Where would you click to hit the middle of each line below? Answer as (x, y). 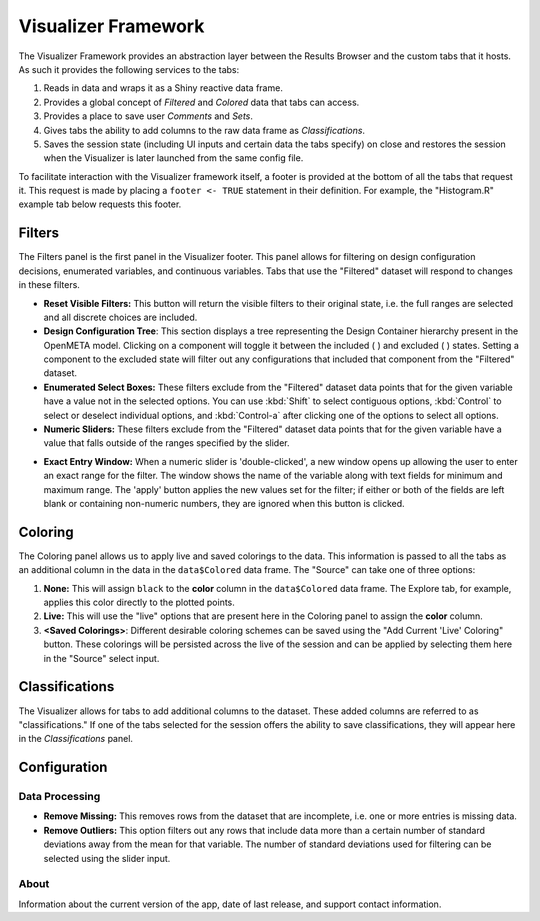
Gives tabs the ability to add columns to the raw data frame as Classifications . (204, 130)
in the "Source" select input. (101, 658)
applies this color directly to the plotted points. (139, 602)
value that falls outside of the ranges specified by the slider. (166, 443)
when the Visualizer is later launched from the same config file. (173, 158)
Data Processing (59, 797)
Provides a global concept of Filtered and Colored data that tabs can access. (201, 102)
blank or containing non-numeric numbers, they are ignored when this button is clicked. (224, 503)
